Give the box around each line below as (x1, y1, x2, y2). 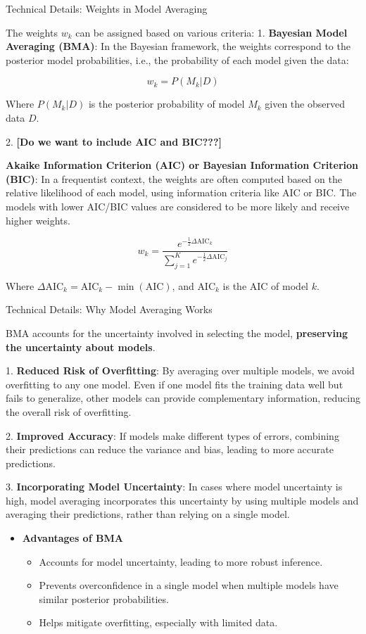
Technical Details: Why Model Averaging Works (6, 302, 213, 317)
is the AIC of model (222, 278, 308, 293)
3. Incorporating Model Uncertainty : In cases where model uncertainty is (6, 479, 343, 494)
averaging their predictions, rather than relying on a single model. (6, 507, 290, 521)
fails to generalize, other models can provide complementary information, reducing (6, 391, 361, 405)
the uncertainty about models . (6, 339, 156, 354)
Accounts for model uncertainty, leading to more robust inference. (39, 554, 323, 569)
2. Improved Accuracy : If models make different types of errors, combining (6, 428, 339, 443)
